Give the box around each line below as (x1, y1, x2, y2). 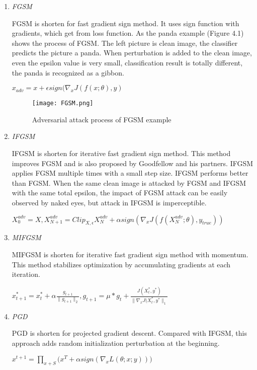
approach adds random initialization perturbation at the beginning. (12, 338, 220, 348)
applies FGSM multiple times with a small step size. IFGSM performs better (12, 168, 248, 178)
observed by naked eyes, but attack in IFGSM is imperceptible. (12, 197, 207, 207)
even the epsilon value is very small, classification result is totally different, (12, 57, 243, 67)
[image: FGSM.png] (32, 100, 94, 107)
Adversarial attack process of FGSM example (32, 114, 172, 124)
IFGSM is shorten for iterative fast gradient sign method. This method (12, 148, 231, 158)
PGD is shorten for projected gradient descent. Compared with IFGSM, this (12, 328, 247, 338)
